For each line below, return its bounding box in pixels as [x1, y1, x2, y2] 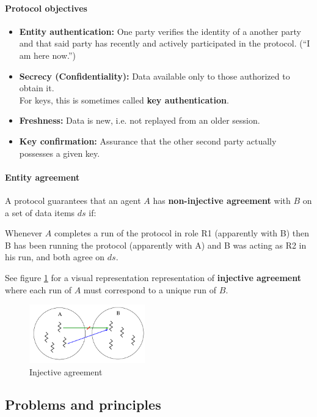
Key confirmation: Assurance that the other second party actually [19, 134, 277, 147]
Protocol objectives [5, 1, 87, 14]
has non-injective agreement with [153, 193, 291, 206]
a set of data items [5, 206, 75, 219]
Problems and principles [5, 395, 161, 414]
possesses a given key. [19, 146, 100, 159]
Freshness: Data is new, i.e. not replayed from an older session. [19, 114, 260, 127]
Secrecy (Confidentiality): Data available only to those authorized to [19, 69, 290, 82]
